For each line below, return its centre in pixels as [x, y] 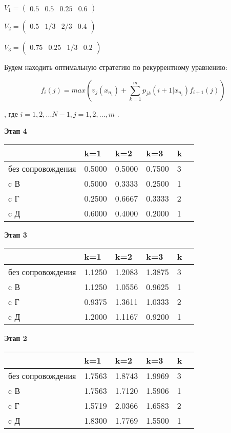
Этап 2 [16, 338]
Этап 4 [16, 131]
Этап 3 [16, 234]
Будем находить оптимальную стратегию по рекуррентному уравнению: [116, 67]
